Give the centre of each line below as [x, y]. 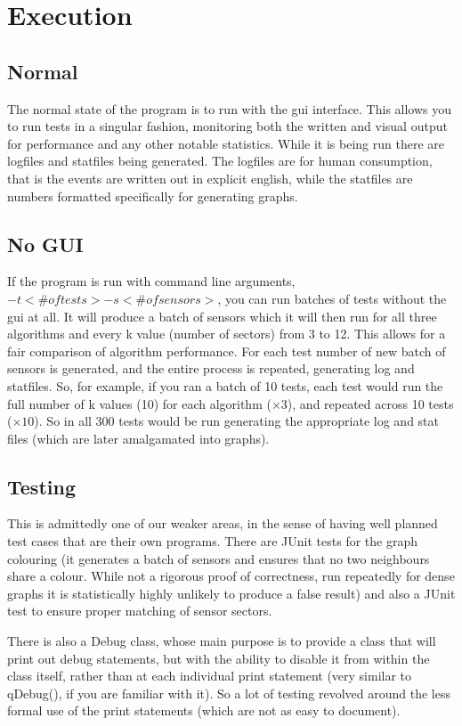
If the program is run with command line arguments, [151, 281]
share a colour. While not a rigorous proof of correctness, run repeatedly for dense [231, 576]
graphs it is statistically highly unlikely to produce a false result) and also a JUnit [231, 593]
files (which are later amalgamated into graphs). [138, 438]
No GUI [45, 244]
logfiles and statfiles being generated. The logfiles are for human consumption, [220, 161]
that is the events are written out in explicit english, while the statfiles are [210, 178]
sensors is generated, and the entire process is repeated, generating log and [211, 368]
